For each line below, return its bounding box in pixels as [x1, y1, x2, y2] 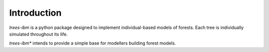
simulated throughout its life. [9, 31, 68, 37]
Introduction [9, 7, 62, 18]
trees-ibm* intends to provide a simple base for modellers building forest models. [9, 40, 176, 46]
